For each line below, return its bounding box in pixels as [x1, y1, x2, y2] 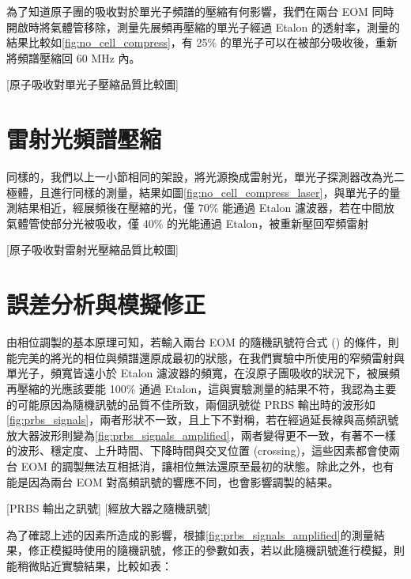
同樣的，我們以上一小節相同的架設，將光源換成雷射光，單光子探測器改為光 [6, 168, 394, 185]
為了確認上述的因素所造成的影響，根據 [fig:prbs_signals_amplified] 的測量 [6, 526, 374, 543]
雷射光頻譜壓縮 [6, 123, 162, 155]
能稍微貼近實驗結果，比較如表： [6, 557, 172, 573]
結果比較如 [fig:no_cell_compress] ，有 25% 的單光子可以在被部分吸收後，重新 [6, 34, 398, 51]
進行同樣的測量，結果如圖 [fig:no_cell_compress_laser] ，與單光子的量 [50, 184, 401, 200]
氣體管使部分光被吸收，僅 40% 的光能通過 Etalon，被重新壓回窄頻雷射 [6, 214, 369, 231]
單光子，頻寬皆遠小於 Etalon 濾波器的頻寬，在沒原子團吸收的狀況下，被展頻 [6, 365, 400, 381]
